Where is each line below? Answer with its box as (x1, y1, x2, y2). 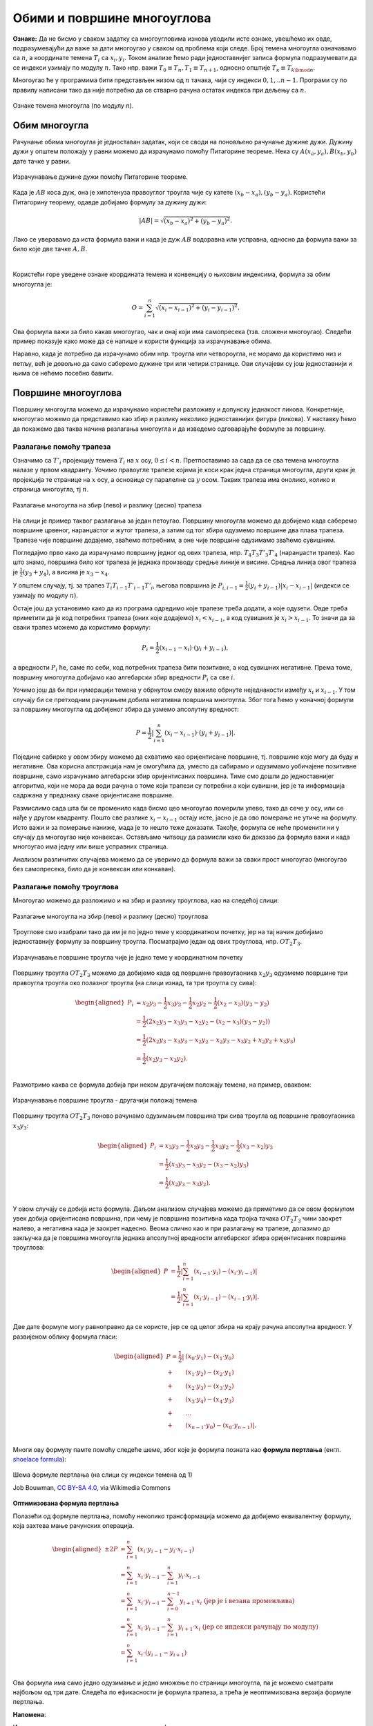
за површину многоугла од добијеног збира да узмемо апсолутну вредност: (12, 705, 240, 713)
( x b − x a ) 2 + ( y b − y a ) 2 (163, 216, 231, 226)
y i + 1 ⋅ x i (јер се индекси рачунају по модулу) (178, 1622, 319, 1632)
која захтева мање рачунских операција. (12, 1521, 135, 1529)
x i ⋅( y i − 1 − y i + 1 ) (137, 1649, 187, 1658)
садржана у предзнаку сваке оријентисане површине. (12, 791, 174, 799)
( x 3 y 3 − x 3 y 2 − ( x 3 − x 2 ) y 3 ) (169, 1160, 249, 1170)
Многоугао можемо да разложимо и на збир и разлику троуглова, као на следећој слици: (12, 896, 279, 904)
